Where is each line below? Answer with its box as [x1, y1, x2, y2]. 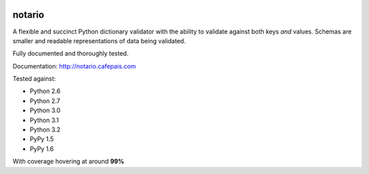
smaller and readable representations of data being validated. [12, 36, 186, 45]
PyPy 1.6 [29, 145, 54, 153]
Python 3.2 [29, 125, 61, 134]
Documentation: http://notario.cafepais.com [12, 62, 137, 70]
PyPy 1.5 [29, 135, 54, 143]
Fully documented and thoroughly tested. [12, 49, 129, 58]
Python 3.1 [29, 116, 59, 124]
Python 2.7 [29, 97, 61, 105]
